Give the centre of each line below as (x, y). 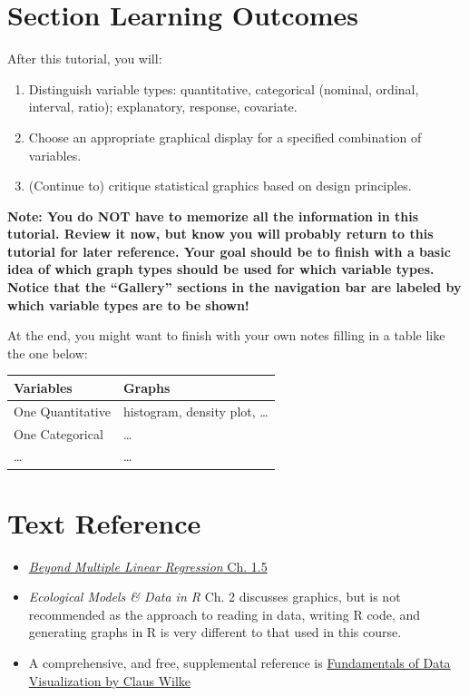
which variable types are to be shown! (128, 304)
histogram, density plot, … (195, 411)
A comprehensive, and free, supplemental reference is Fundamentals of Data (239, 663)
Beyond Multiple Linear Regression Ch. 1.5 (148, 566)
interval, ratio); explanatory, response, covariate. (163, 107)
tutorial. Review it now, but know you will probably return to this (220, 234)
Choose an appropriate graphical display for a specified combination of (225, 137)
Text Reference (104, 522)
